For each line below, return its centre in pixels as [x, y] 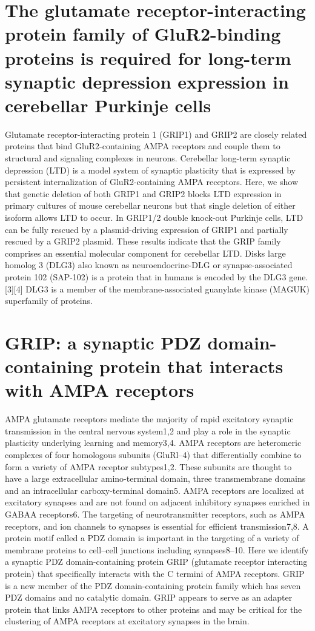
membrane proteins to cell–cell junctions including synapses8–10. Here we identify [157, 549]
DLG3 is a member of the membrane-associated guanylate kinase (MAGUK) [167, 289]
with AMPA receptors [100, 390]
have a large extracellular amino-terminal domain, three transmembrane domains [155, 478]
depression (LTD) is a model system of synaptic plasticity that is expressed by [150, 170]
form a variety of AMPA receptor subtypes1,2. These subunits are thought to [148, 466]
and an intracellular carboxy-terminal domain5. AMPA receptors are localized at [155, 490]
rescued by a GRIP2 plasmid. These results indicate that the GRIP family [143, 241]
